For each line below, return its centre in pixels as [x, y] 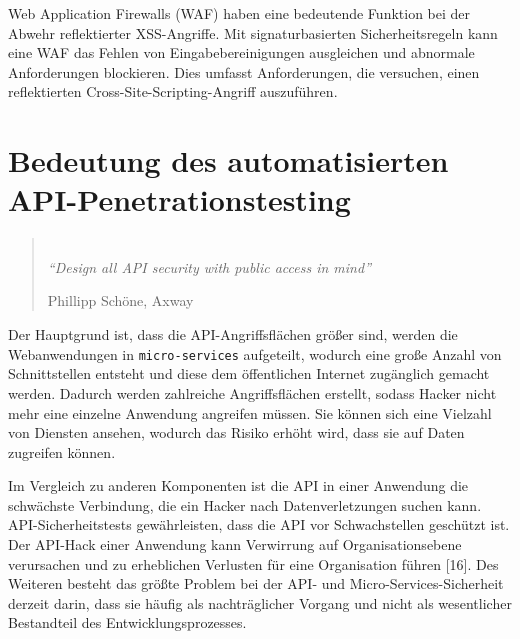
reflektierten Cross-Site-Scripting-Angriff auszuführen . [173, 91]
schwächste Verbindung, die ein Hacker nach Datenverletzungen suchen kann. [245, 504]
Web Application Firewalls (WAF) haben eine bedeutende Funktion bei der [239, 13]
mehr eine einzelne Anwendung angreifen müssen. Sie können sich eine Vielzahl [250, 412]
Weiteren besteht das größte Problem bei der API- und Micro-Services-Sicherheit [256, 583]
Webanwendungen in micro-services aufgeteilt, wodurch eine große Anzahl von [255, 353]
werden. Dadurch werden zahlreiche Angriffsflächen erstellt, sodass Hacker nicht [252, 392]
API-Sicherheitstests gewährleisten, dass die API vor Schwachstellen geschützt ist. [259, 524]
